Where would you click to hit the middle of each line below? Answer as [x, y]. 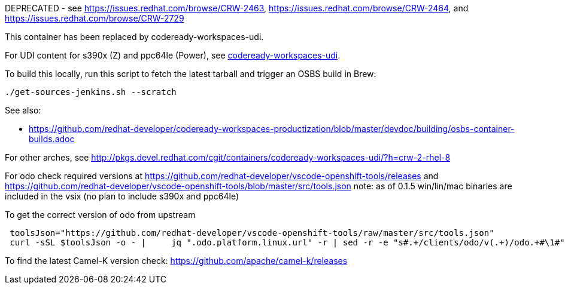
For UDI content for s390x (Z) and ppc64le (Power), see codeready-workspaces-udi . [173, 55]
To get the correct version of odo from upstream [100, 215]
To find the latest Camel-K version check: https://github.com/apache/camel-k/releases [176, 261]
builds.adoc [52, 139]
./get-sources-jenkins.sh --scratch [91, 92]
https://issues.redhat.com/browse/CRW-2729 [95, 18]
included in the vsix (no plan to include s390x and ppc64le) [122, 196]
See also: [23, 110]
